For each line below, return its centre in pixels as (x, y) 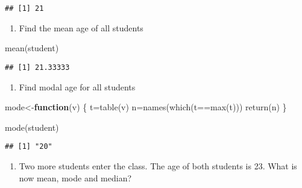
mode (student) (32, 127)
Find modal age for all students (77, 86)
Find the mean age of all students (81, 27)
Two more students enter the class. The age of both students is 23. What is (158, 165)
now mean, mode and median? (75, 177)
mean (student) (32, 48)
